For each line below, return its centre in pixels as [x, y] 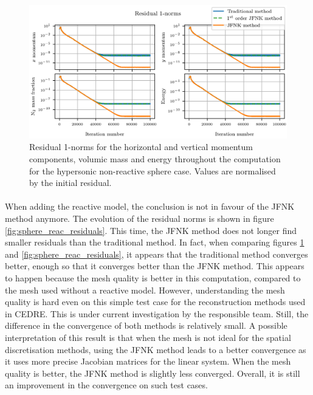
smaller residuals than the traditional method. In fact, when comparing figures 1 [155, 242]
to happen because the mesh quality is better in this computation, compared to [153, 277]
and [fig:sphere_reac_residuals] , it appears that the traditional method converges [156, 254]
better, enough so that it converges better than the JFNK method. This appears [155, 266]
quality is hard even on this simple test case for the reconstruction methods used [155, 302]
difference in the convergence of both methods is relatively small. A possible [146, 325]
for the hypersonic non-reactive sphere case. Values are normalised [153, 170]
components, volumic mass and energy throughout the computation [155, 159]
